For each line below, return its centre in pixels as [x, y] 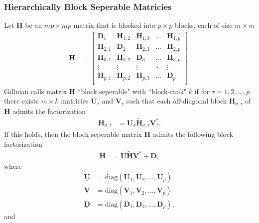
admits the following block [193, 134]
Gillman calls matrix [35, 91]
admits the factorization [49, 111]
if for [202, 91]
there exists [21, 101]
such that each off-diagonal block [177, 101]
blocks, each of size [203, 25]
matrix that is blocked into [115, 25]
